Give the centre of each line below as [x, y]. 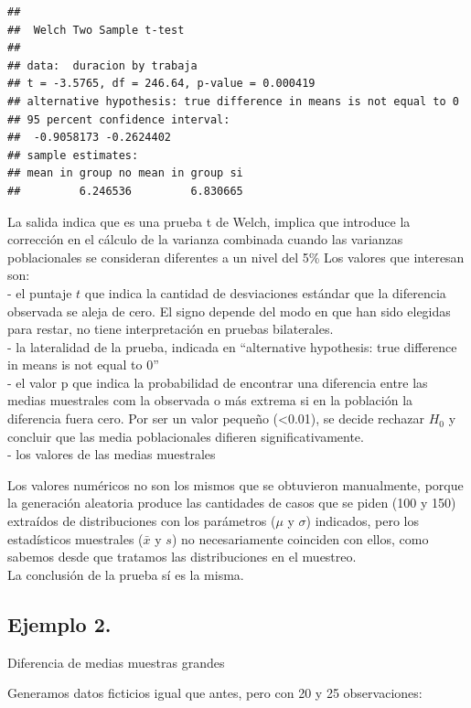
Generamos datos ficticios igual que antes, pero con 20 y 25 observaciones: [215, 693]
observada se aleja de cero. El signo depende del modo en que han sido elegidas [229, 311]
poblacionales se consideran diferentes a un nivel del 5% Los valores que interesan [236, 257]
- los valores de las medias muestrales [112, 454]
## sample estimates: [73, 155]
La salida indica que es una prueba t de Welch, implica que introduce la [209, 221]
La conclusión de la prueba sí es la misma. [126, 574]
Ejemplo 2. [59, 623]
